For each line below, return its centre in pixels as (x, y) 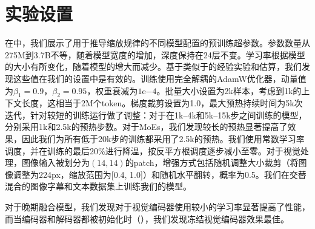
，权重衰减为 (112, 90)
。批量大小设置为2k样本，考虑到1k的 (229, 90)
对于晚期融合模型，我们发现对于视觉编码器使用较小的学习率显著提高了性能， (157, 207)
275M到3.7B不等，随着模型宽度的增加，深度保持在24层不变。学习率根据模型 (155, 54)
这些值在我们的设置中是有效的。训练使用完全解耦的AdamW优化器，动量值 (160, 78)
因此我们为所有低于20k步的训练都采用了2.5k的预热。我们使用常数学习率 (163, 139)
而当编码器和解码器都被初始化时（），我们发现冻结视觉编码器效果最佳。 (147, 218)
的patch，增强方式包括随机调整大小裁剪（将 (212, 162)
